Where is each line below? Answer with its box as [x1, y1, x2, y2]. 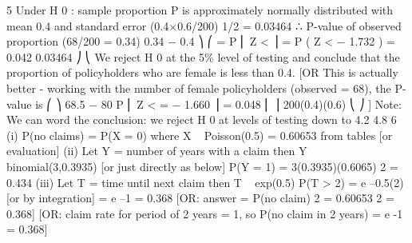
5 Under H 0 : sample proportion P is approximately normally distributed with [6, 2, 394, 18]
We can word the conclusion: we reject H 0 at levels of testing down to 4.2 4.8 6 [6, 111, 397, 128]
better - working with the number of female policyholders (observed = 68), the [6, 79, 391, 96]
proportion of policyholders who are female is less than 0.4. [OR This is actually [6, 64, 398, 81]
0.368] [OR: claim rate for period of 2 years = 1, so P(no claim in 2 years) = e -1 [6, 205, 403, 221]
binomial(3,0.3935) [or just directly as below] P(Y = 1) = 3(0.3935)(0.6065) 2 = [6, 157, 398, 174]
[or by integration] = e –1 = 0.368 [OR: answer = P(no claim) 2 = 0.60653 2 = [6, 189, 394, 206]
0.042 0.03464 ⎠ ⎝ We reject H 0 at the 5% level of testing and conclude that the [6, 48, 400, 65]
